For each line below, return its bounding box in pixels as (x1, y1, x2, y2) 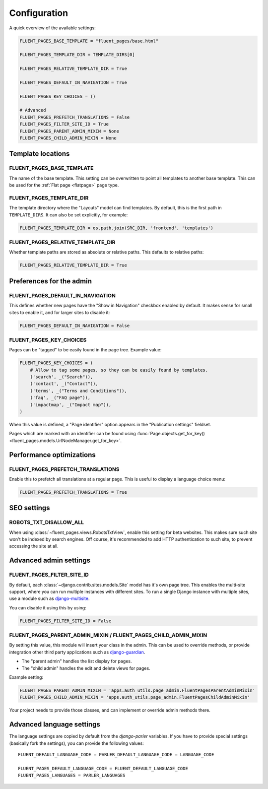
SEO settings (9, 504, 50, 512)
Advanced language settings (9, 720, 100, 729)
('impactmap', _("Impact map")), (30, 402, 112, 407)
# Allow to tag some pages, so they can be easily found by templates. (30, 367, 208, 373)
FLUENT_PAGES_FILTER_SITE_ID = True (19, 122, 109, 127)
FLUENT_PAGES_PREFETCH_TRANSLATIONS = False (19, 114, 130, 120)
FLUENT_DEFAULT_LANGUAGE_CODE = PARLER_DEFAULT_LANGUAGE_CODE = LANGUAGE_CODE (18, 752, 214, 758)
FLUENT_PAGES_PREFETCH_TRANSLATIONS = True (19, 489, 128, 495)
